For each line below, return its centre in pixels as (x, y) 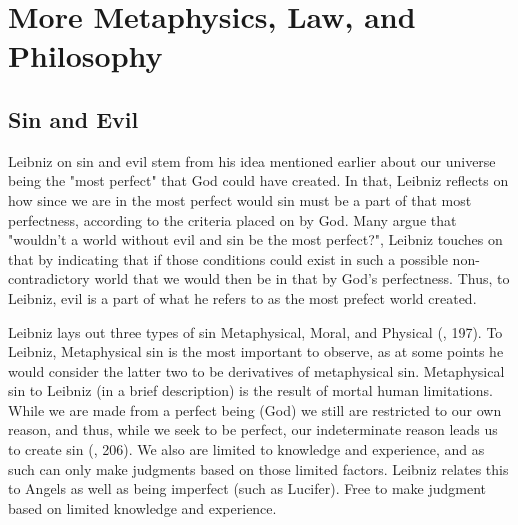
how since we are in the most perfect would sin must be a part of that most (240, 199)
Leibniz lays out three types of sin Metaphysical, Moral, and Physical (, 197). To (255, 331)
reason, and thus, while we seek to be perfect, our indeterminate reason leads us (253, 429)
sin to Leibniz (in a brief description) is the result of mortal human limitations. (250, 390)
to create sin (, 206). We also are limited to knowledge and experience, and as (246, 449)
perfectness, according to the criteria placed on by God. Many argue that (232, 219)
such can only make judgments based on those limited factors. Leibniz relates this (258, 468)
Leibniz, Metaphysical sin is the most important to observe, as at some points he (256, 351)
